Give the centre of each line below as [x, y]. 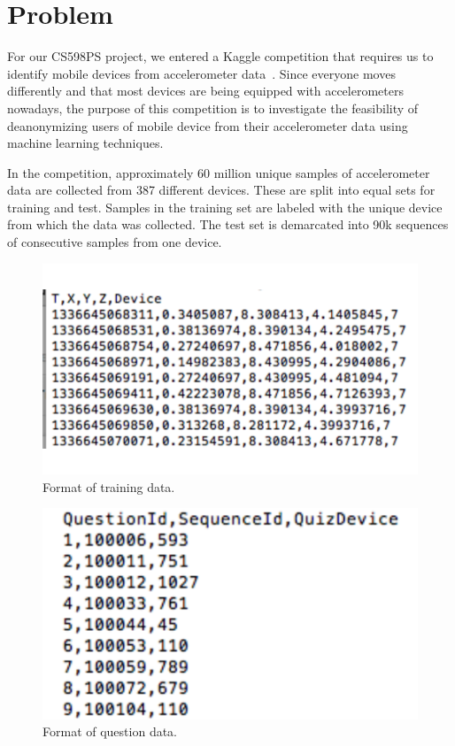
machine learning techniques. [85, 143]
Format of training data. [109, 486]
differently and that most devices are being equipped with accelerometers [205, 91]
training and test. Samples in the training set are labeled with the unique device [225, 207]
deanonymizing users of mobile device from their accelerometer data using [208, 125]
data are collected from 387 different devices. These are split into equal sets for [221, 190]
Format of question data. [110, 731]
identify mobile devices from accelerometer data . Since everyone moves [201, 73]
